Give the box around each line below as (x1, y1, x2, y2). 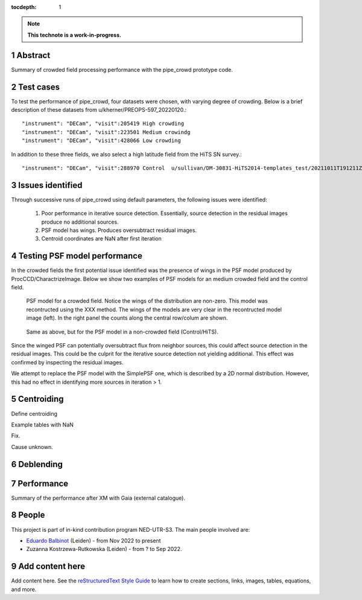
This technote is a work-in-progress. (27, 31, 122, 39)
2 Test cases (11, 82, 60, 92)
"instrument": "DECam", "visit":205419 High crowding (22, 120, 184, 127)
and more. (11, 585, 37, 593)
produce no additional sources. (41, 218, 119, 225)
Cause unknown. (11, 443, 54, 450)
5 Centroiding (11, 394, 64, 404)
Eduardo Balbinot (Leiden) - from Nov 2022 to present (26, 537, 161, 544)
